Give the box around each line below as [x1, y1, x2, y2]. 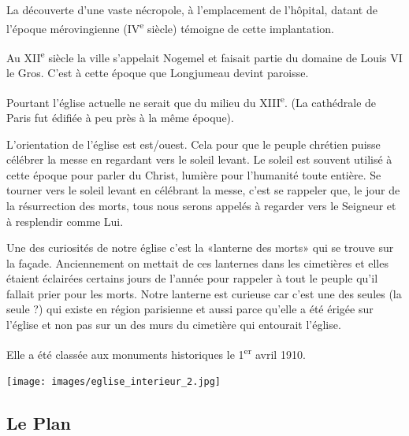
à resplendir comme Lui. [6, 212, 124, 229]
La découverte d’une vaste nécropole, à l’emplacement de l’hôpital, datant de [6, 2, 377, 17]
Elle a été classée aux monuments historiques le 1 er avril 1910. [6, 343, 306, 362]
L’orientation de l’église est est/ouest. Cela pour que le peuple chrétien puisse [6, 135, 381, 152]
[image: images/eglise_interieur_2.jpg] [6, 375, 221, 387]
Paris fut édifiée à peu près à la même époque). [6, 109, 234, 125]
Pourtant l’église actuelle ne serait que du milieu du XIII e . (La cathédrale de [6, 91, 377, 110]
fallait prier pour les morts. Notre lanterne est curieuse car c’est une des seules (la [6, 285, 402, 301]
